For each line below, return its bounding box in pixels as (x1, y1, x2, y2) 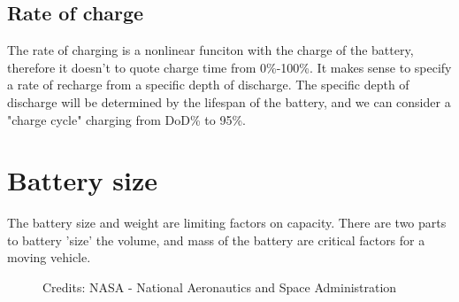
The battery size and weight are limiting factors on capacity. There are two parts (7, 213, 447, 232)
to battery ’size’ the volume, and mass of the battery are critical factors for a (7, 230, 425, 249)
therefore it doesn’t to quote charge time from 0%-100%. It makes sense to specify (7, 58, 452, 76)
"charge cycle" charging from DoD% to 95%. (7, 110, 246, 128)
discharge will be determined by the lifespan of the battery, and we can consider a (7, 92, 451, 111)
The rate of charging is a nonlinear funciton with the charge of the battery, (7, 41, 414, 59)
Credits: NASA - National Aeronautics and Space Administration (42, 278, 397, 297)
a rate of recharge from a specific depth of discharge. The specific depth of (7, 75, 409, 94)
